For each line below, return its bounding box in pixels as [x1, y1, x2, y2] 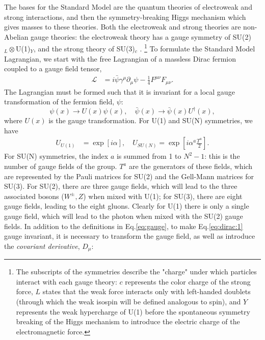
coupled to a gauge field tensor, [4, 63, 102, 74]
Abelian [4, 31, 29, 42]
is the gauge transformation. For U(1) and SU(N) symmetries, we [48, 115, 253, 126]
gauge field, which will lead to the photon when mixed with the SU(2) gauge [4, 210, 243, 221]
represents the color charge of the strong [125, 276, 251, 287]
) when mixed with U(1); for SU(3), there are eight [83, 190, 243, 201]
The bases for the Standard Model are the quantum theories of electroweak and [4, 2, 252, 12]
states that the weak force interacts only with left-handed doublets [42, 286, 251, 297]
